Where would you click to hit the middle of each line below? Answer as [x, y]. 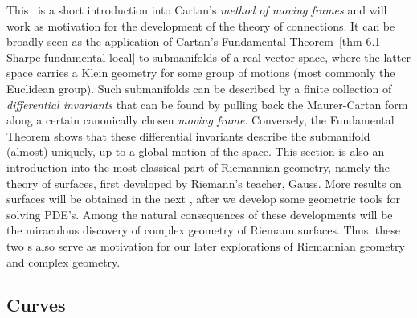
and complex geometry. [63, 261]
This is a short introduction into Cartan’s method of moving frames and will [197, 10]
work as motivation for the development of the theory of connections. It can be [201, 25]
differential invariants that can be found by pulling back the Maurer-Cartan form [207, 104]
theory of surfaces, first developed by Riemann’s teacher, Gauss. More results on [204, 183]
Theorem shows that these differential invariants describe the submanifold [188, 135]
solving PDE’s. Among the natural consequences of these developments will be [200, 214]
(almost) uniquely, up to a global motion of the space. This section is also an [196, 151]
